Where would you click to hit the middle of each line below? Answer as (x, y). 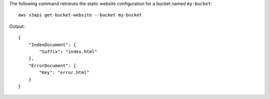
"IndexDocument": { (52, 45)
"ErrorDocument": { (52, 65)
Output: (17, 26)
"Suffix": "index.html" (68, 51)
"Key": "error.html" (64, 73)
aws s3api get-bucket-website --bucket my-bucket (80, 15)
